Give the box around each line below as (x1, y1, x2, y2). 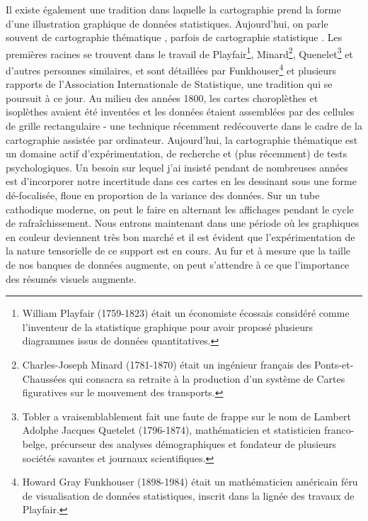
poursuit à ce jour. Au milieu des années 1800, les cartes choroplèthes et (6, 90, 318, 105)
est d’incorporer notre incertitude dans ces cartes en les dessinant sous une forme (6, 174, 357, 189)
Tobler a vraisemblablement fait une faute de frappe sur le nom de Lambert (22, 408, 351, 423)
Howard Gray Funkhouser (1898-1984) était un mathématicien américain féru (22, 474, 358, 489)
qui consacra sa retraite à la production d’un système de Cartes (69, 371, 345, 386)
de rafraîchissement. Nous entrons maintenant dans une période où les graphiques (6, 215, 360, 230)
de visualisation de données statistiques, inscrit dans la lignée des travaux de (22, 488, 355, 503)
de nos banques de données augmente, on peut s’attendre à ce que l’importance (6, 257, 350, 271)
